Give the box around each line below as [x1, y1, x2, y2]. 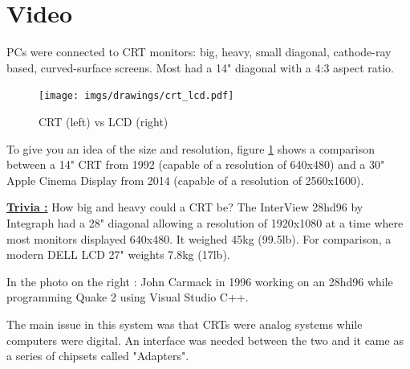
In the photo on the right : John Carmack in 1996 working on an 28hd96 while [6, 273, 393, 289]
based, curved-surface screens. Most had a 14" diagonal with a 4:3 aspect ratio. [6, 59, 394, 76]
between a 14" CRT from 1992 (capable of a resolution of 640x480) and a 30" [6, 156, 385, 173]
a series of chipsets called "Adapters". [6, 347, 189, 364]
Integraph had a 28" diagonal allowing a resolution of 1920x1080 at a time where [6, 214, 404, 231]
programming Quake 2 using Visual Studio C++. [6, 289, 249, 305]
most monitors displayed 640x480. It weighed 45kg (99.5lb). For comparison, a [6, 230, 392, 247]
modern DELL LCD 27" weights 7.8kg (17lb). [6, 246, 230, 263]
